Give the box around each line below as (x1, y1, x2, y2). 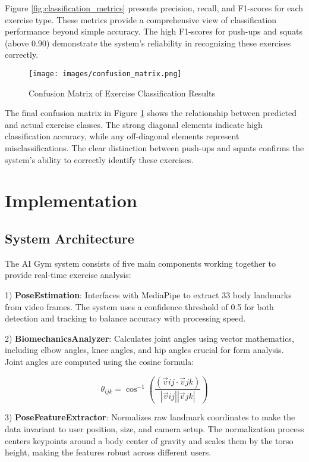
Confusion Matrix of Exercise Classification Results (29, 86, 215, 99)
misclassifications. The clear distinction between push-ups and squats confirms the (5, 142, 304, 154)
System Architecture (5, 229, 134, 247)
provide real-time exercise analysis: (5, 269, 131, 281)
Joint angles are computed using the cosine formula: (5, 355, 194, 367)
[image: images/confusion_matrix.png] (29, 69, 182, 78)
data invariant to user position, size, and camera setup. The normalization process (5, 423, 304, 435)
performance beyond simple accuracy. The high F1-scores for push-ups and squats (5, 25, 303, 38)
